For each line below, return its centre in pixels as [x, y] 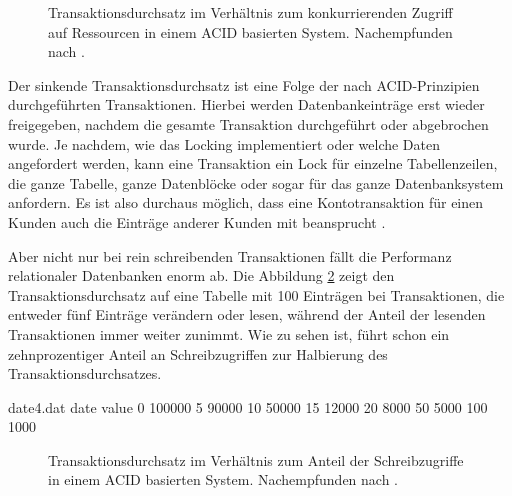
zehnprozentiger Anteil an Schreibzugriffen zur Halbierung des [198, 353]
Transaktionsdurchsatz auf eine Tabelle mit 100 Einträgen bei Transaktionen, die [256, 294]
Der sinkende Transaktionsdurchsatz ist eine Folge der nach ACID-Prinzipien [244, 84]
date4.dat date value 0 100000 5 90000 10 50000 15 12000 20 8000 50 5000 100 [248, 406]
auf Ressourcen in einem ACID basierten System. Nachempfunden [250, 31]
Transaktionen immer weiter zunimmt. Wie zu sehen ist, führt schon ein [229, 333]
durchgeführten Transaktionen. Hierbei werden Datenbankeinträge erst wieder [246, 104]
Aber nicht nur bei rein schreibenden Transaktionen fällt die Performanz [230, 255]
